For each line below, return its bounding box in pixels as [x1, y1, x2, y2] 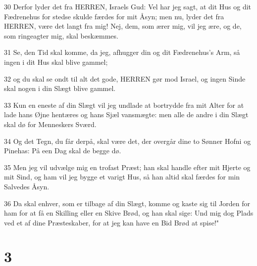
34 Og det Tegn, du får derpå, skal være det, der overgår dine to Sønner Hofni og [4, 135, 251, 146]
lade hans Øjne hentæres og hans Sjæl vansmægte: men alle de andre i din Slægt [4, 109, 249, 120]
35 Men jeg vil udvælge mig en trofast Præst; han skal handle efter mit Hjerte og [4, 162, 251, 172]
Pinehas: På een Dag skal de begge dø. [4, 145, 121, 156]
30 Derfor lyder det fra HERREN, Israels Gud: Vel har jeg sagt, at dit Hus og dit [4, 1, 252, 11]
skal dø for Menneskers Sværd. [4, 119, 97, 129]
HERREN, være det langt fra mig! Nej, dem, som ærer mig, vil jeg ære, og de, [4, 21, 242, 31]
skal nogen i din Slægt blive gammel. [4, 83, 116, 93]
